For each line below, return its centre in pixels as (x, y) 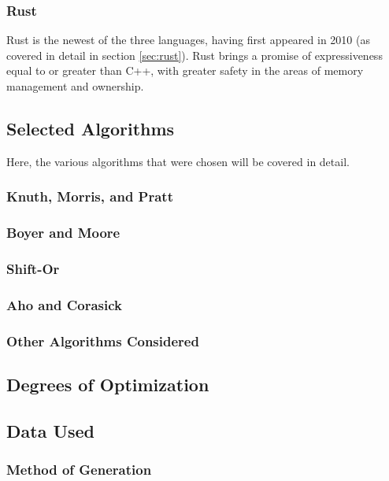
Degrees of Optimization (108, 384)
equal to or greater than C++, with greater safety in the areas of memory (185, 70)
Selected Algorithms (91, 128)
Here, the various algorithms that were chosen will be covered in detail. (178, 161)
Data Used (51, 430)
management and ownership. (75, 86)
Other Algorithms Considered (103, 340)
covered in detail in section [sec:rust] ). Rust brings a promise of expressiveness (194, 55)
